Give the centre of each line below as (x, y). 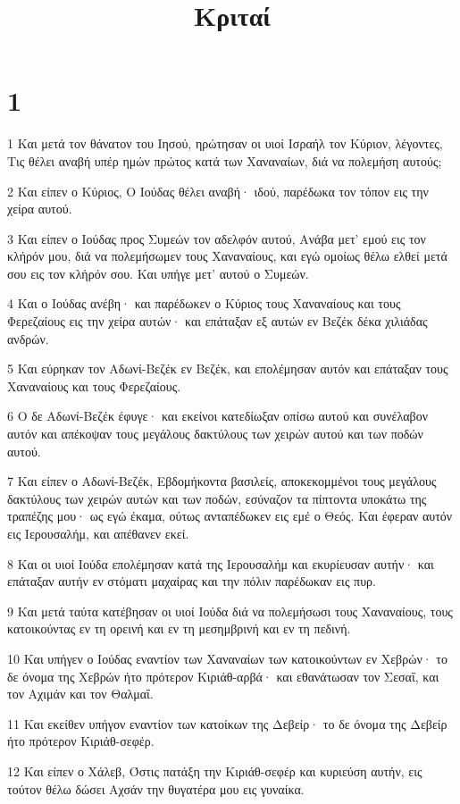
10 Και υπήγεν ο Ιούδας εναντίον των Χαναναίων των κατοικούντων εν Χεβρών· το (227, 658)
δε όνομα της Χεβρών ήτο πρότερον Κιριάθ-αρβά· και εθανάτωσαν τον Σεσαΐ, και (223, 676)
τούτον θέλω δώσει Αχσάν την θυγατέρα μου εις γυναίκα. (156, 788)
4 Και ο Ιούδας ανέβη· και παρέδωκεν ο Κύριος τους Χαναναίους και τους (204, 303)
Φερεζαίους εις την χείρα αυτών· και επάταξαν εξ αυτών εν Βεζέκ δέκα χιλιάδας (217, 321)
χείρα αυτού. (40, 209)
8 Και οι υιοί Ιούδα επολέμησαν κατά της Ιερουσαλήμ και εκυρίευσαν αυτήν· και (221, 563)
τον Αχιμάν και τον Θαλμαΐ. (80, 694)
